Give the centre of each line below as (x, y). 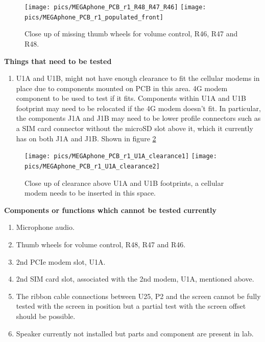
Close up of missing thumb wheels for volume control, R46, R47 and (131, 34)
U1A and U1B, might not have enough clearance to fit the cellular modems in (138, 78)
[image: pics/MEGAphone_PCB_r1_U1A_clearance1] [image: (121, 156)
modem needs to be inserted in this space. (90, 193)
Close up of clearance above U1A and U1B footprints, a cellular (124, 183)
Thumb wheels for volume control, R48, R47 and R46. (101, 244)
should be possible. (46, 316)
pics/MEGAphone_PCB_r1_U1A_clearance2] (92, 166)
